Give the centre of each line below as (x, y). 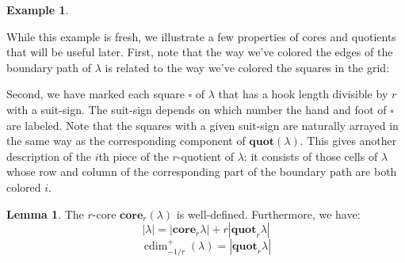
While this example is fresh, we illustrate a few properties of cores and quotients (201, 36)
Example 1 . (38, 10)
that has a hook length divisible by (303, 94)
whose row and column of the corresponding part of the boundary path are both (202, 172)
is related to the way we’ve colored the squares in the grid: (247, 67)
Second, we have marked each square (96, 94)
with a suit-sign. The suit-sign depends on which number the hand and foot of (197, 109)
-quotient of (206, 156)
